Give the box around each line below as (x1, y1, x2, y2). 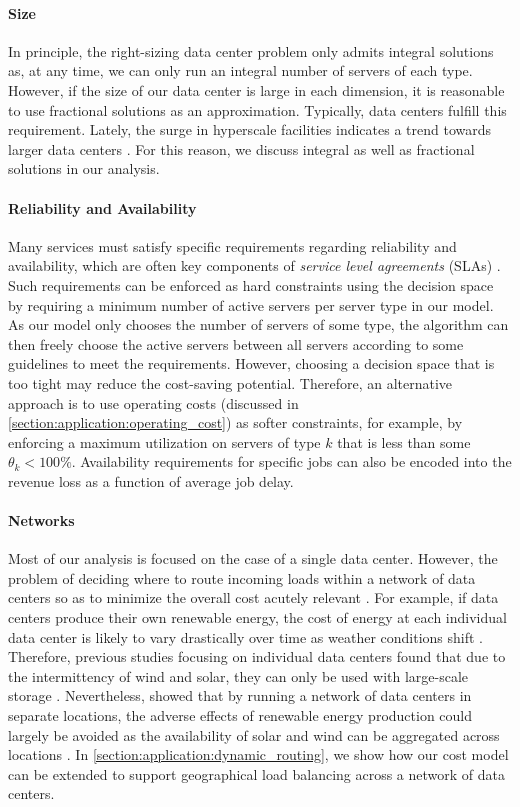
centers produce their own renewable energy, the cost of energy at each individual (8, 607, 507, 628)
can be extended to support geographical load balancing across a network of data (8, 763, 506, 784)
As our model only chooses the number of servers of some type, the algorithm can (8, 314, 509, 335)
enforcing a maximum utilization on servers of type (8, 431, 321, 452)
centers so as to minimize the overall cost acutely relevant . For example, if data (8, 587, 499, 608)
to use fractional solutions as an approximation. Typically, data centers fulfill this (8, 99, 507, 120)
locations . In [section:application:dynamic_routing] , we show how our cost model (8, 744, 509, 765)
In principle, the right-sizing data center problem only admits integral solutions (8, 40, 494, 61)
